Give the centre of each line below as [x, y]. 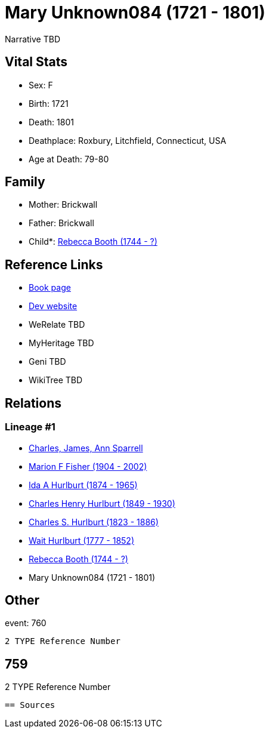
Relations [33, 403]
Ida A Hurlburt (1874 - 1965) [83, 485]
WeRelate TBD [57, 325]
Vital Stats [36, 62]
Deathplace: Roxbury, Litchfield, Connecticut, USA [128, 140]
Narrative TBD [33, 39]
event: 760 [26, 623]
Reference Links [54, 264]
